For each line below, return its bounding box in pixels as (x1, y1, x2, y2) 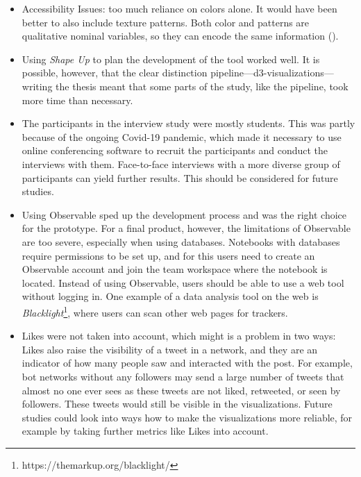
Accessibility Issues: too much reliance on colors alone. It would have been (22, 1, 337, 15)
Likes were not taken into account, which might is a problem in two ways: (22, 328, 336, 343)
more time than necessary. (22, 92, 133, 107)
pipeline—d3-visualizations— (210, 65, 334, 80)
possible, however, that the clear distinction (22, 65, 208, 80)
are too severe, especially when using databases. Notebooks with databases (22, 234, 340, 249)
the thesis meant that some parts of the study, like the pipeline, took (56, 78, 349, 93)
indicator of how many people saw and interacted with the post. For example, (22, 355, 353, 370)
